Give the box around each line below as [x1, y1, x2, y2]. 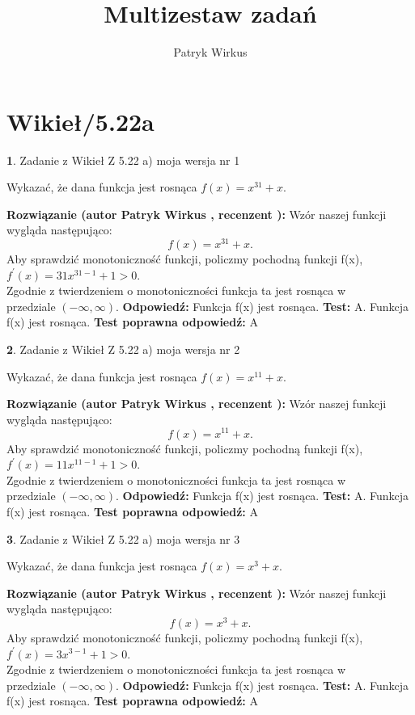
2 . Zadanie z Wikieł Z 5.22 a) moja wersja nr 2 [6, 341, 240, 358]
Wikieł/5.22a [6, 104, 155, 137]
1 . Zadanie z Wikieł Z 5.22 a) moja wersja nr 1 [6, 151, 240, 168]
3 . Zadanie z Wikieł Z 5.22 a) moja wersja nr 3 [6, 530, 240, 547]
